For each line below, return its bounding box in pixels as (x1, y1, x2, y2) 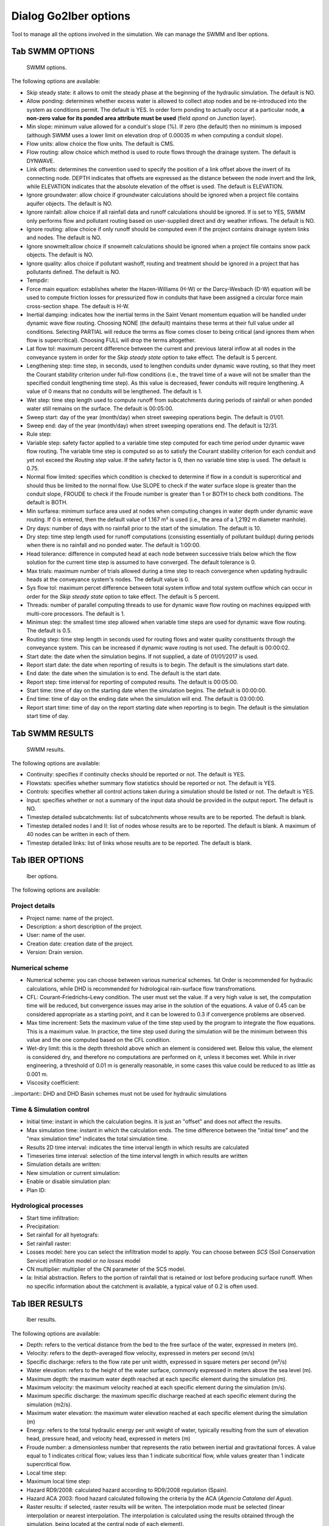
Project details (11, 902, 55, 910)
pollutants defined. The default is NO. (26, 268, 121, 275)
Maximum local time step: (26, 1478, 91, 1485)
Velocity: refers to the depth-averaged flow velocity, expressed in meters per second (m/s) (26, 1350, 255, 1357)
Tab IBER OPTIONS (11, 855, 84, 866)
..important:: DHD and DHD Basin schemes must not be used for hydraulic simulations (11, 1090, 227, 1097)
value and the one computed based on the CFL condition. (26, 1036, 171, 1043)
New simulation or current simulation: (26, 1169, 121, 1176)
